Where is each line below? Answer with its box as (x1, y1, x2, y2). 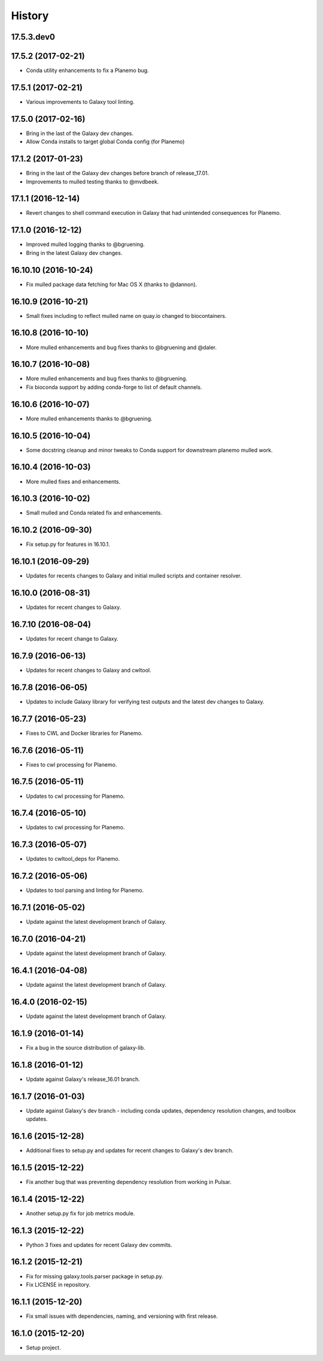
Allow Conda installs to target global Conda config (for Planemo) (26, 138, 185, 145)
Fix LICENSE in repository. (26, 1281, 91, 1288)
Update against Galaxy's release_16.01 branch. (26, 1075, 140, 1083)
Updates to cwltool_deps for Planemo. (26, 855, 120, 863)
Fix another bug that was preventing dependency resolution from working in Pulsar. (26, 1178, 231, 1185)
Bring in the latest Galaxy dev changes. (26, 249, 123, 256)
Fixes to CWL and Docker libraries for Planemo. (26, 729, 143, 737)
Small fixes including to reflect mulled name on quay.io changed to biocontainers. (26, 312, 227, 319)
